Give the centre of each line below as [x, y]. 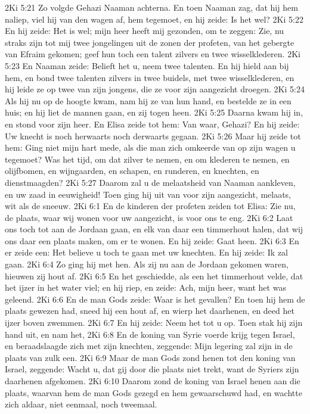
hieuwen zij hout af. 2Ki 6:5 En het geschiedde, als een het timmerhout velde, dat [154, 276]
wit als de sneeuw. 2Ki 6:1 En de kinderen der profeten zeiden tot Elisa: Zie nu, [150, 206]
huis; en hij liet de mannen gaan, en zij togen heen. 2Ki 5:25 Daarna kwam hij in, [154, 112]
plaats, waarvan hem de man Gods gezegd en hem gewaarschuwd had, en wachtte [154, 392]
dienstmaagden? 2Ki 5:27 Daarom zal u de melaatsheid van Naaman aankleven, [150, 182]
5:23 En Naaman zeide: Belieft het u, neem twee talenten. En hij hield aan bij [147, 65]
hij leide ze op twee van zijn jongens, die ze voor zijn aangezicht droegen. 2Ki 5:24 [155, 89]
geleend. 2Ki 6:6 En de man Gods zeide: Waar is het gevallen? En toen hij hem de [155, 299]
